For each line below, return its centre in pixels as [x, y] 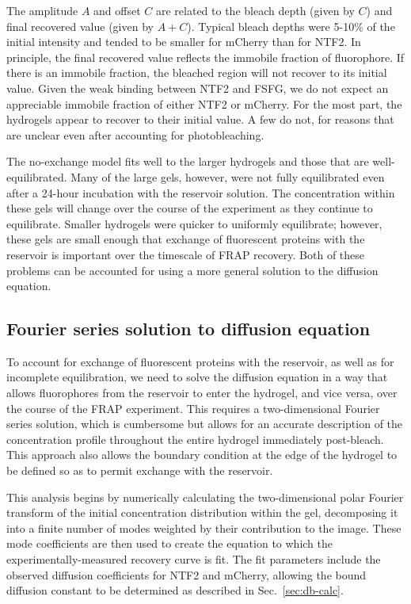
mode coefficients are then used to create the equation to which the [170, 543]
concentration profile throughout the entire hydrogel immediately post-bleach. [195, 439]
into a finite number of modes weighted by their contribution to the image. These [204, 528]
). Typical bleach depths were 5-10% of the [291, 26]
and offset [117, 10]
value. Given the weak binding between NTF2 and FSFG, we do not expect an [198, 88]
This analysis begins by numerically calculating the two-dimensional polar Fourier [205, 497]
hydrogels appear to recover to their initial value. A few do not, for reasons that [200, 119]
